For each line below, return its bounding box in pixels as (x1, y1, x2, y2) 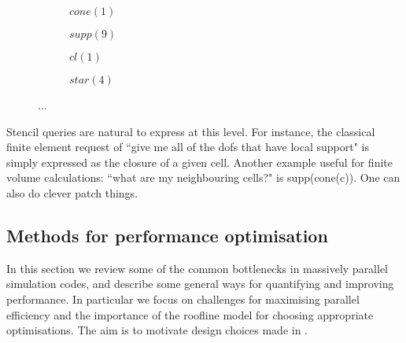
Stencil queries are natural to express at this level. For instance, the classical (6, 123, 375, 139)
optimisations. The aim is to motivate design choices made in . (6, 322, 308, 338)
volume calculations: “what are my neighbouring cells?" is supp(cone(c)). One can (6, 169, 400, 186)
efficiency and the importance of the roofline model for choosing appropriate (6, 306, 374, 323)
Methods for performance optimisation (6, 223, 328, 247)
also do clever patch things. (6, 184, 138, 201)
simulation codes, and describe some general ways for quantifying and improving (6, 275, 394, 292)
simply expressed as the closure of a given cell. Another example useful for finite (6, 153, 393, 170)
